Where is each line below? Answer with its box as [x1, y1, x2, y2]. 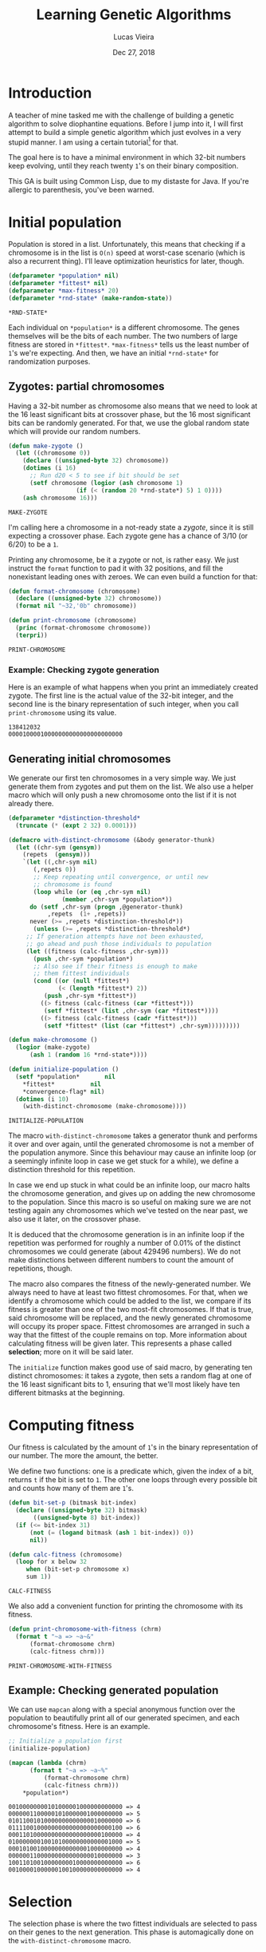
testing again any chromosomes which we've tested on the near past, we [8, 1206, 248, 1215]
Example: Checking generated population [8, 1684, 219, 1697]
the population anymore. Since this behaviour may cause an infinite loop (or [8, 1148, 256, 1158]
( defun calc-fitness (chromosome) [8, 1550, 123, 1559]
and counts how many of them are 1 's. [8, 1484, 134, 1493]
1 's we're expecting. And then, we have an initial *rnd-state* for [8, 348, 219, 357]
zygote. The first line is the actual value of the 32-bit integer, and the [8, 691, 233, 701]
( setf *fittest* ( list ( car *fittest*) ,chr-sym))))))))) [43, 1021, 241, 1030]
